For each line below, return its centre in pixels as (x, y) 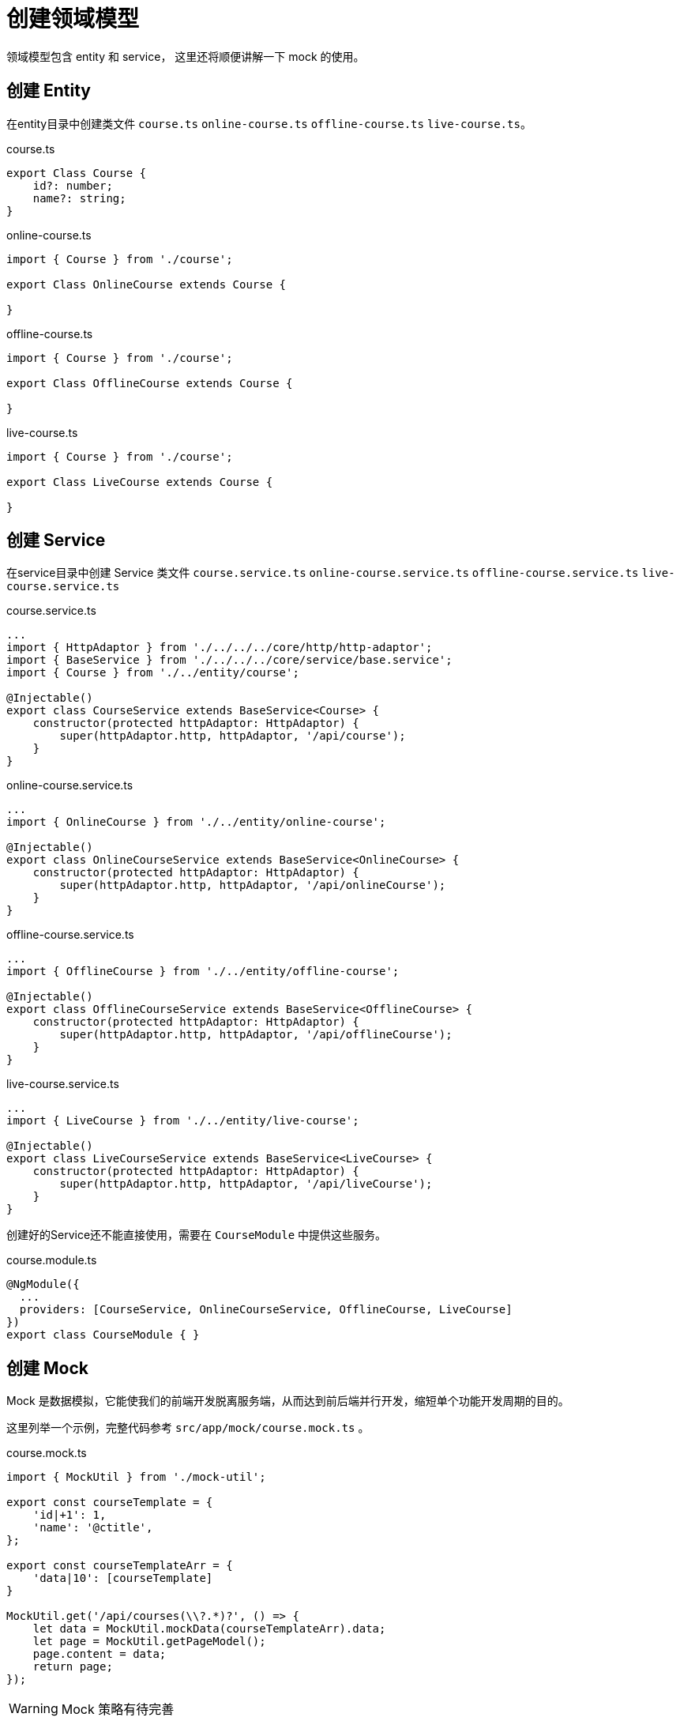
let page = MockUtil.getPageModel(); (149, 1642)
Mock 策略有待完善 (118, 1710)
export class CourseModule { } (103, 1335)
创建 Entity (49, 91)
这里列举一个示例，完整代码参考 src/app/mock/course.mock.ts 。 (188, 1428)
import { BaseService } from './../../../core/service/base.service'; (229, 660)
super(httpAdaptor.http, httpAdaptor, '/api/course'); (233, 736)
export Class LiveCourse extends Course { (140, 482)
